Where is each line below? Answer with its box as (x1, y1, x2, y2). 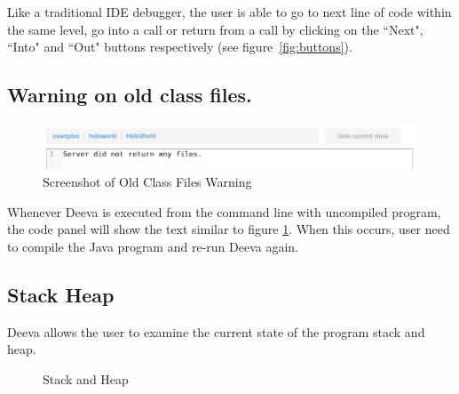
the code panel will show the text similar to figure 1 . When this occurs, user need (7, 220, 450, 238)
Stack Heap (7, 280, 115, 308)
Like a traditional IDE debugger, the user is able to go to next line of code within (7, 3, 452, 20)
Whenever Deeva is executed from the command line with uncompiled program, (7, 202, 441, 221)
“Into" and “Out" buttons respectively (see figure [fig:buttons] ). (7, 37, 352, 56)
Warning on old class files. (7, 81, 252, 109)
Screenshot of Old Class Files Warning (43, 172, 252, 190)
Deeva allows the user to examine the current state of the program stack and (7, 322, 425, 341)
